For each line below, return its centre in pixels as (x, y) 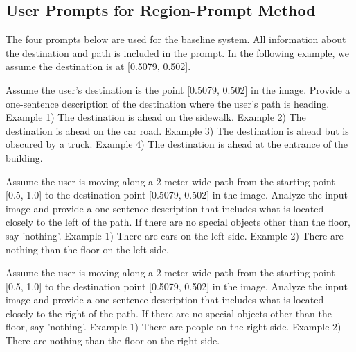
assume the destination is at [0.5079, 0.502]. (98, 66)
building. (24, 157)
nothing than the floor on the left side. (87, 249)
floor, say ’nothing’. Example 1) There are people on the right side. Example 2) (173, 327)
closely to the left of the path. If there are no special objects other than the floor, (178, 222)
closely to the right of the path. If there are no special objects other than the (169, 313)
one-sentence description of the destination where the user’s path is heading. (168, 103)
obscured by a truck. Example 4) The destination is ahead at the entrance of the (177, 144)
